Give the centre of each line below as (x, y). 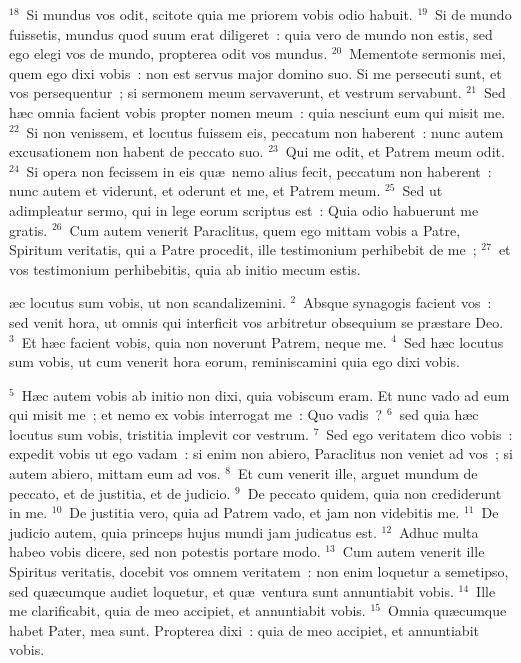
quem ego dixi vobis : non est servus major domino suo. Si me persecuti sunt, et (255, 72)
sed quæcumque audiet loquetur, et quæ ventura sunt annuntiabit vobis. (231, 590)
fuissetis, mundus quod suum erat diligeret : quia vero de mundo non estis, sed (251, 33)
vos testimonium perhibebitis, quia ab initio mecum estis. (185, 268)
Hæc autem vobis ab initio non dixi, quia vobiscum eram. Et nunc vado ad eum (265, 394)
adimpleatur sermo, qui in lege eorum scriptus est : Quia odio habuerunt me (244, 209)
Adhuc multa (439, 531)
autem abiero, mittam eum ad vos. (115, 473)
